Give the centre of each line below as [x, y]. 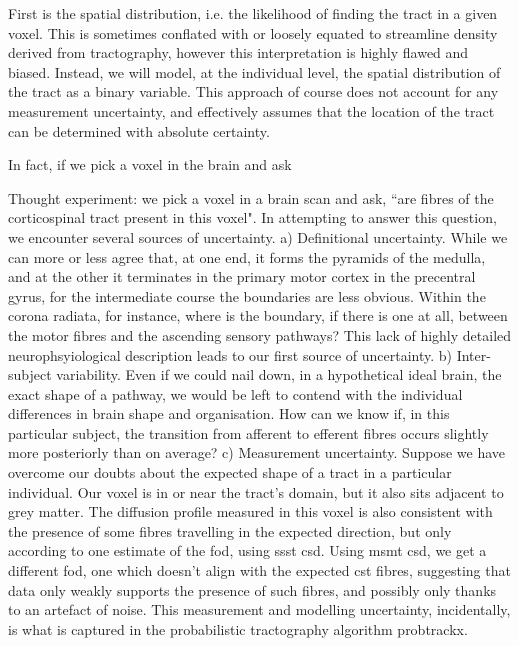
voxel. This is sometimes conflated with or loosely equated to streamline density [253, 32]
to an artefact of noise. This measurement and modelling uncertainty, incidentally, [259, 609]
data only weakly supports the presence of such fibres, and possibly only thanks [252, 589]
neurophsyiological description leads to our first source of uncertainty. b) [230, 354]
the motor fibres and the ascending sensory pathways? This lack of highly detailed [260, 334]
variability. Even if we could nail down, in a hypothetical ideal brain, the [279, 374]
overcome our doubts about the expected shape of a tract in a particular [230, 472]
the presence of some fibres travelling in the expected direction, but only [230, 530]
